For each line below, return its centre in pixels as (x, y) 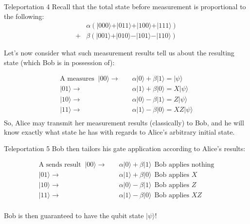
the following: (24, 16)
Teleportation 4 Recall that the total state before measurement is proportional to (125, 6)
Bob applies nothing (184, 165)
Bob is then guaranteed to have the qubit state (74, 215)
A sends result (60, 165)
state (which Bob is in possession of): (59, 62)
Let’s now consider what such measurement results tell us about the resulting (119, 53)
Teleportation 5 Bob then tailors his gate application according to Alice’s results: (125, 148)
